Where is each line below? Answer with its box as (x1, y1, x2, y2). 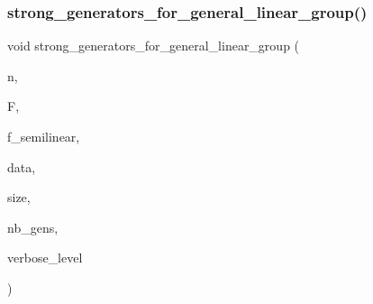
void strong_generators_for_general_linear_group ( (7, 36, 300, 55)
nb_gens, (7, 217, 59, 236)
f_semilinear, (7, 127, 80, 145)
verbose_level (7, 248, 83, 267)
